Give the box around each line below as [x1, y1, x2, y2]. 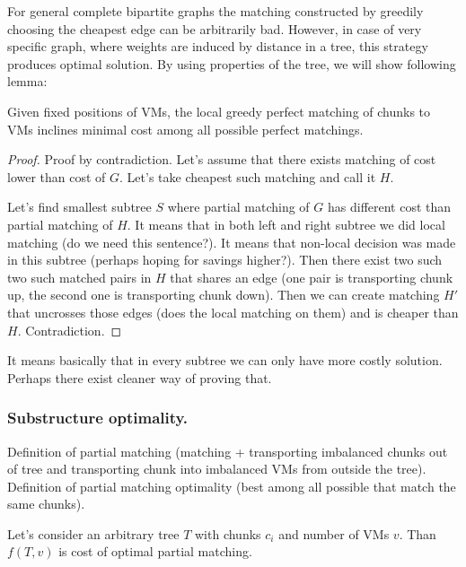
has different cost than [328, 197, 452, 216]
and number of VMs [278, 524, 390, 543]
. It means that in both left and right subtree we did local [127, 214, 445, 233]
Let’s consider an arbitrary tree [7, 524, 180, 543]
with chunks [195, 524, 261, 543]
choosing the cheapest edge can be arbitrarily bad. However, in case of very [7, 19, 422, 38]
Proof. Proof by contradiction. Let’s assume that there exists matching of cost [7, 150, 436, 169]
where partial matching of [167, 197, 310, 216]
